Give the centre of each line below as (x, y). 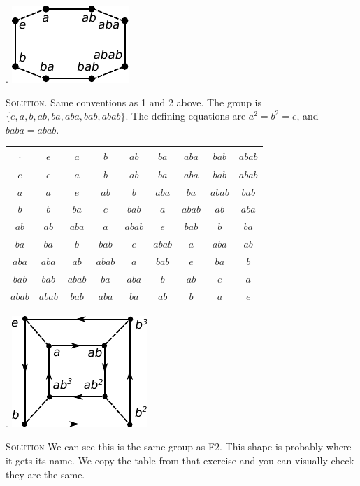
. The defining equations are (186, 116)
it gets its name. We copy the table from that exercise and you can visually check (180, 460)
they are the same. (45, 474)
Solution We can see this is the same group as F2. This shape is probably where (179, 446)
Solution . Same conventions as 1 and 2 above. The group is (134, 102)
